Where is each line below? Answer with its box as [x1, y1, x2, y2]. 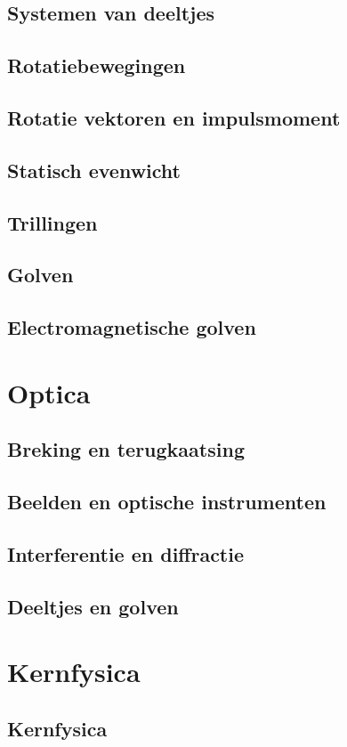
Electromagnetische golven [7, 313, 256, 341]
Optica [7, 374, 91, 410]
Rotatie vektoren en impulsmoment [7, 103, 341, 131]
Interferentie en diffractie [7, 540, 245, 567]
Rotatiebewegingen [7, 52, 186, 79]
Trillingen [7, 208, 98, 236]
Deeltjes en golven [7, 592, 179, 620]
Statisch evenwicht [7, 156, 181, 183]
